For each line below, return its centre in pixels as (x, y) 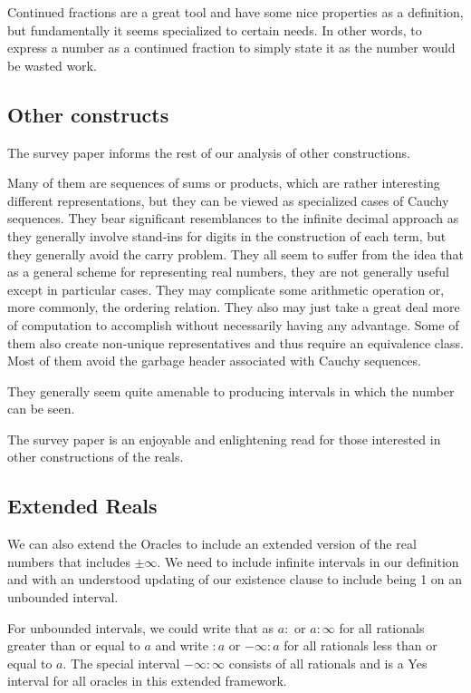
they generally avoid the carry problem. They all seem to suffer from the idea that (235, 254)
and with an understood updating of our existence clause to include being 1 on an (235, 579)
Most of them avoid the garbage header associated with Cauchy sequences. (214, 361)
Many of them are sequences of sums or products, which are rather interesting (224, 183)
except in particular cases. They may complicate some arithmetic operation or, (226, 289)
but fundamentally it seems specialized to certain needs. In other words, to (215, 29)
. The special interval (121, 663)
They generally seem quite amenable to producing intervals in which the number (231, 390)
